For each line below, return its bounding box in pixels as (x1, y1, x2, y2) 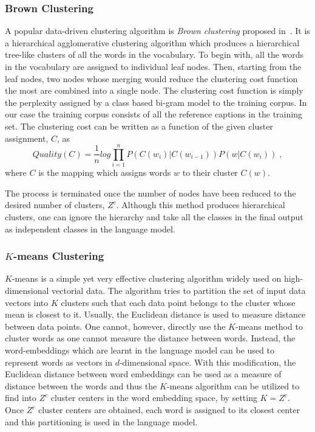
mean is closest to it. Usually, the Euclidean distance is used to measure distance (5, 308, 306, 321)
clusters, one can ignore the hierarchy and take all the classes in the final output (5, 211, 303, 223)
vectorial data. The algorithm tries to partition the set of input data (52, 284, 306, 297)
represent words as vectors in (5, 355, 112, 368)
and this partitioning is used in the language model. (5, 415, 198, 428)
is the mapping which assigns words (38, 166, 171, 179)
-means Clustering (13, 248, 104, 263)
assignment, (5, 131, 49, 144)
